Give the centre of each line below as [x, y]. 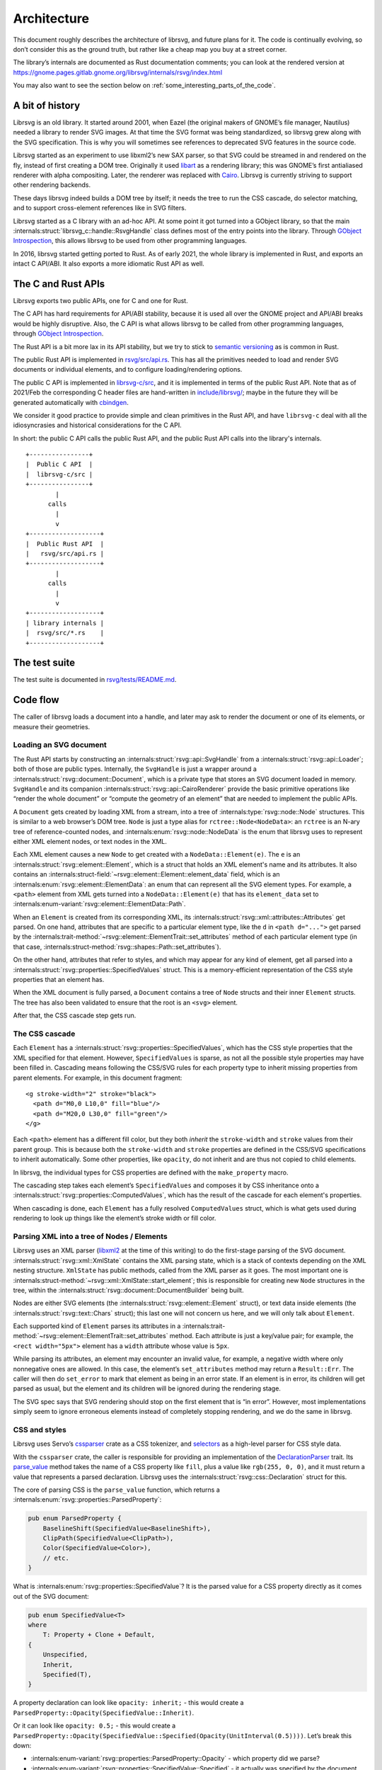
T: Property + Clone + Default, [99, 1635]
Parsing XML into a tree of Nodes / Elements [90, 1236]
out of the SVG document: [51, 1596]
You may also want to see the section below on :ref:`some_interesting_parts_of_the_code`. [144, 86]
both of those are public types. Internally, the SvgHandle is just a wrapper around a [135, 769]
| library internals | [65, 623]
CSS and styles [40, 1429]
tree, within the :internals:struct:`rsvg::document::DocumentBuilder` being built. [128, 1290]
